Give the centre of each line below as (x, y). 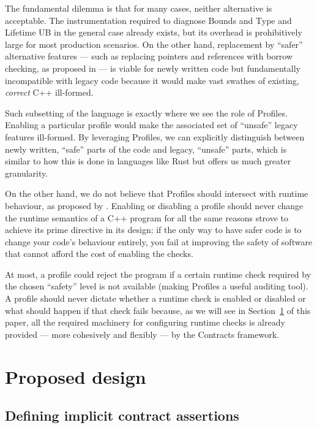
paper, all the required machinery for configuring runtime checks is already (145, 322)
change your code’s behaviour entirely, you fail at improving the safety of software (159, 241)
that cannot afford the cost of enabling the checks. (99, 254)
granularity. (27, 173)
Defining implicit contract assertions (122, 415)
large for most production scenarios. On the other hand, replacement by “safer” (154, 44)
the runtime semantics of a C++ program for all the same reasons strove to (147, 217)
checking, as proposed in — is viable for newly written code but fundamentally (153, 68)
